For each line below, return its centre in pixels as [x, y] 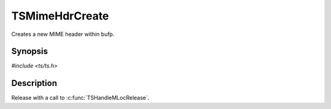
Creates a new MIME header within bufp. [63, 34]
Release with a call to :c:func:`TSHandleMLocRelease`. [80, 98]
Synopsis [30, 51]
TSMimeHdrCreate [60, 16]
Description [34, 83]
